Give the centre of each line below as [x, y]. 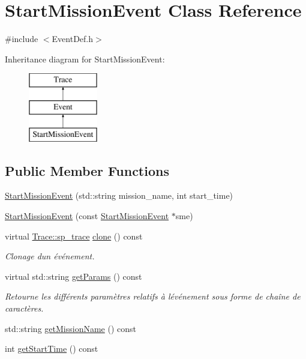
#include [22, 39]
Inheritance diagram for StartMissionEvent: [85, 59]
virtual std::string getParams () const [73, 276]
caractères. [24, 308]
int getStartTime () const [52, 348]
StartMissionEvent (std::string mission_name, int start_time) [119, 195]
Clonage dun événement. [50, 256]
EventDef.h [73, 39]
